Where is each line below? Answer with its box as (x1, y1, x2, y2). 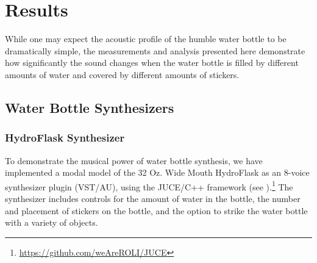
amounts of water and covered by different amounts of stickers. (5, 68, 240, 81)
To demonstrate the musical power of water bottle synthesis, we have (5, 154, 263, 167)
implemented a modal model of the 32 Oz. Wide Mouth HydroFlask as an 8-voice (5, 166, 310, 179)
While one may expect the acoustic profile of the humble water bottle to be (5, 32, 287, 45)
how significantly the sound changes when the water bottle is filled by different (5, 56, 299, 69)
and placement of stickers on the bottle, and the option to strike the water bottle (5, 204, 308, 217)
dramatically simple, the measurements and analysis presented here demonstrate (5, 44, 305, 57)
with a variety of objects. (5, 216, 98, 229)
